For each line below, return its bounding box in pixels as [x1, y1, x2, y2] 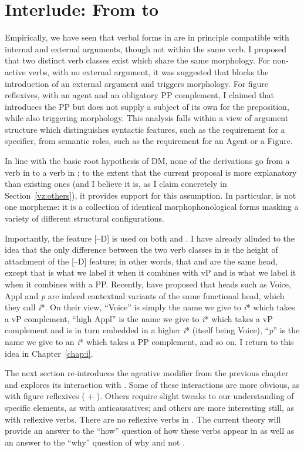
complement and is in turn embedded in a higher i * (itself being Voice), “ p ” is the [5, 324, 300, 336]
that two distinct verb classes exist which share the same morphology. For [5, 54, 270, 66]
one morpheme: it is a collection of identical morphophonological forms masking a [5, 200, 299, 213]
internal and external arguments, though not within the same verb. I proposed [5, 42, 286, 55]
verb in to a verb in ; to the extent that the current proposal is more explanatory [5, 166, 297, 178]
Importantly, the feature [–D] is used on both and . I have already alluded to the [5, 232, 295, 244]
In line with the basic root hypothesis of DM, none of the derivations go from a [5, 155, 290, 167]
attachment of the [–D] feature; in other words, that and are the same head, [5, 255, 278, 267]
